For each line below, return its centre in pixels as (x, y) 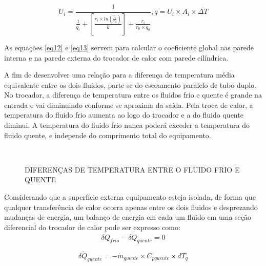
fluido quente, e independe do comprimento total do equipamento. (108, 135)
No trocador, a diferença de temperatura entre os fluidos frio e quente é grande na (133, 95)
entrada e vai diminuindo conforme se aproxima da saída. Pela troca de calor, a (129, 104)
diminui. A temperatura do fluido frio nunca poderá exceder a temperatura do (127, 125)
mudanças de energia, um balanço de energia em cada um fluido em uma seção (128, 217)
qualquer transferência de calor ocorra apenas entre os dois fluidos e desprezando (131, 207)
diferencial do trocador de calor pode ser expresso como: (92, 227)
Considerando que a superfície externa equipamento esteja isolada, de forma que (130, 197)
